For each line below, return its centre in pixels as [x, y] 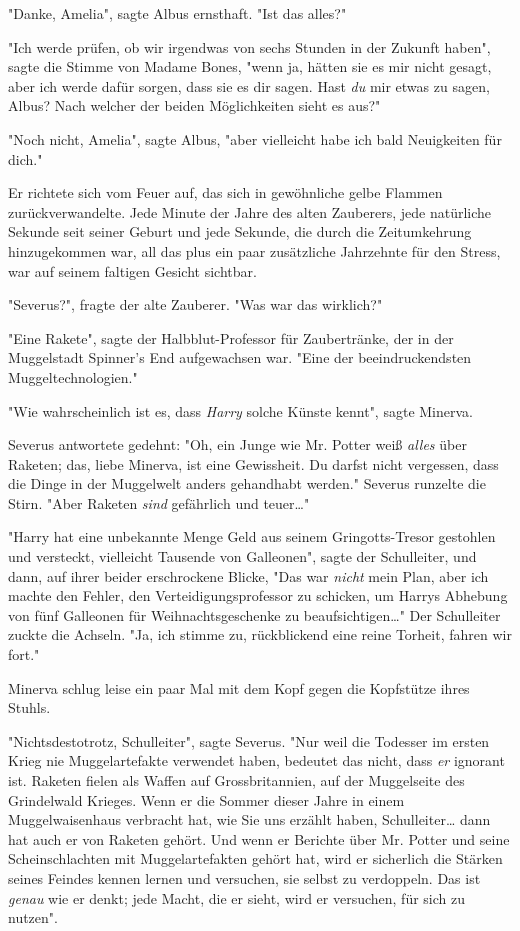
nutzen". [33, 917]
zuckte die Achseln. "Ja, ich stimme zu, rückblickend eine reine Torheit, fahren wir [260, 634]
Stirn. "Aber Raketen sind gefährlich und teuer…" [159, 502]
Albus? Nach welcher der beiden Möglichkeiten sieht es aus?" [194, 105]
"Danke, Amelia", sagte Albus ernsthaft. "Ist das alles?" [177, 13]
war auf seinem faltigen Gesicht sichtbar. [132, 270]
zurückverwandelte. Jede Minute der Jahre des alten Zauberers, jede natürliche [250, 211]
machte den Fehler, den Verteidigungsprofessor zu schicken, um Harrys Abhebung [258, 595]
